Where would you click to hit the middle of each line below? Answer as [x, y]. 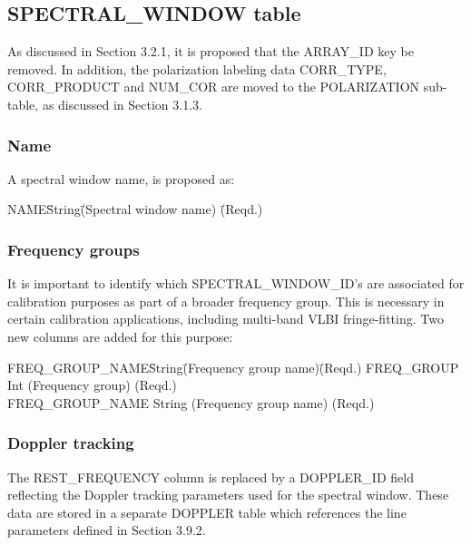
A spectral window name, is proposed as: [121, 178]
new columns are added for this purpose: [120, 336]
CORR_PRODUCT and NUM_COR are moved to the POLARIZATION [214, 87]
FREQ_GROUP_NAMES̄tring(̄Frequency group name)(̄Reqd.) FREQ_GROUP [233, 367]
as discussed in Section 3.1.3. [122, 104]
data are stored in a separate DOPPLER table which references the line [207, 512]
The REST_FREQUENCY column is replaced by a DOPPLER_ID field [211, 477]
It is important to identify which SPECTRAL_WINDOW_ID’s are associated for [236, 283]
